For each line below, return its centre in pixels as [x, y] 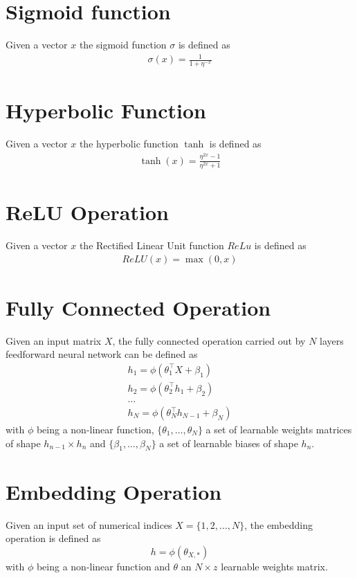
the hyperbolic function [129, 144]
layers [332, 340]
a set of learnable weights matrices [279, 430]
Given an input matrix [54, 340]
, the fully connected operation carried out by [209, 340]
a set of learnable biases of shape [229, 443]
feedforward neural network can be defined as [102, 354]
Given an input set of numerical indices [89, 524]
